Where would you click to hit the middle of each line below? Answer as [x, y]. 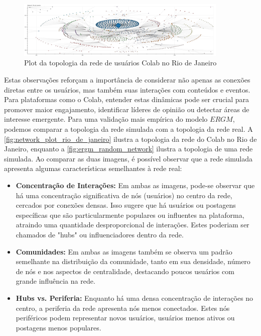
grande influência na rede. [55, 281]
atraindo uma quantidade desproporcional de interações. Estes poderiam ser [133, 225]
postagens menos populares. [58, 327]
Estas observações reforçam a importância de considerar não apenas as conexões [127, 80]
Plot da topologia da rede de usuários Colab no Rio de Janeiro [120, 63]
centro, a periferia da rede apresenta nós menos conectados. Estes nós [123, 308]
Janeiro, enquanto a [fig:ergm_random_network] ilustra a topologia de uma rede [128, 149]
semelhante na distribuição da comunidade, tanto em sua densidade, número [133, 261]
